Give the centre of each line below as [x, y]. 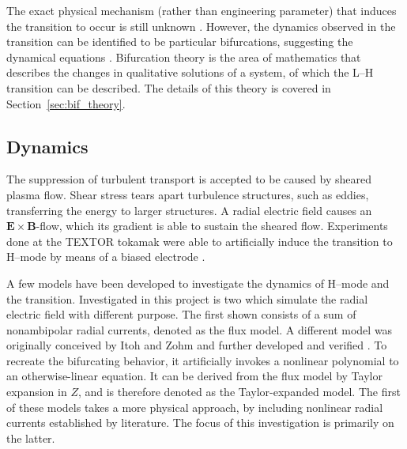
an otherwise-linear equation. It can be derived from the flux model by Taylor [194, 376]
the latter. [31, 438]
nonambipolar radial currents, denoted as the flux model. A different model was [200, 329]
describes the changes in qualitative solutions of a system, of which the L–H [190, 72]
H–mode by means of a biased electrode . [106, 257]
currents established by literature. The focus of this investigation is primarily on [200, 423]
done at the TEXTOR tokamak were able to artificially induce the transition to [200, 241]
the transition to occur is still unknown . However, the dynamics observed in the [201, 26]
